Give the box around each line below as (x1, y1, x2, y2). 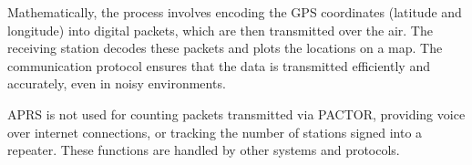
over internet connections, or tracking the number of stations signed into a (7, 122, 423, 141)
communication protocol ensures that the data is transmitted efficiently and (7, 56, 430, 75)
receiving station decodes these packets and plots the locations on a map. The (7, 38, 443, 57)
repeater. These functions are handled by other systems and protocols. (7, 140, 400, 160)
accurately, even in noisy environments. (7, 74, 226, 93)
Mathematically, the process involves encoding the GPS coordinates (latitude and (7, 3, 462, 21)
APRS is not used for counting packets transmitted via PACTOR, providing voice (7, 104, 466, 123)
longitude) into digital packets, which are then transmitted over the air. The (7, 20, 433, 39)
